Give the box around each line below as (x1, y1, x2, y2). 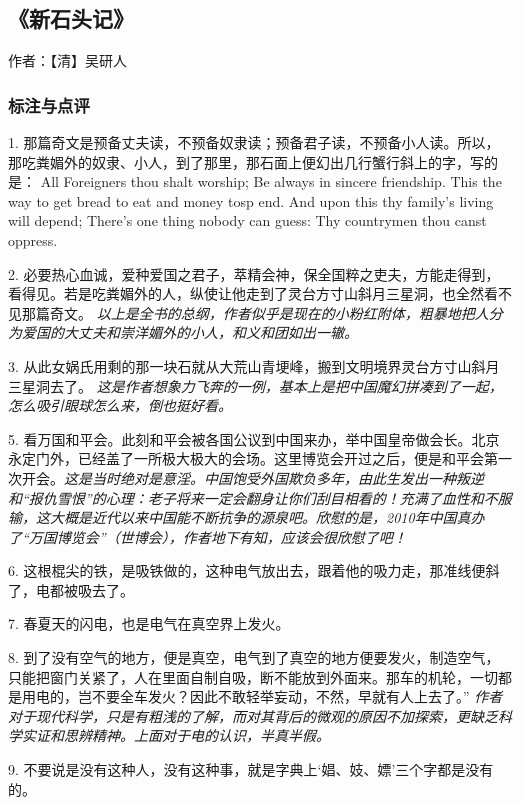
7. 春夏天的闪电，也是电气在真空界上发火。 (8, 613, 290, 634)
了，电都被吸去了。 (8, 579, 134, 600)
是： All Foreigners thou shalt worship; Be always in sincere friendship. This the (8, 171, 502, 192)
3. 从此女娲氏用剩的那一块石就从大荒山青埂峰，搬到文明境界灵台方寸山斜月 (8, 355, 500, 376)
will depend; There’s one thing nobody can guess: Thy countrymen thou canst (8, 210, 487, 231)
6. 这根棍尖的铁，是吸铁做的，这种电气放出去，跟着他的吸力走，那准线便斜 (8, 560, 500, 581)
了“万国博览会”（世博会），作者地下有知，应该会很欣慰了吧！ (8, 526, 407, 547)
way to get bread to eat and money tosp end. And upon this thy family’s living (8, 190, 494, 211)
